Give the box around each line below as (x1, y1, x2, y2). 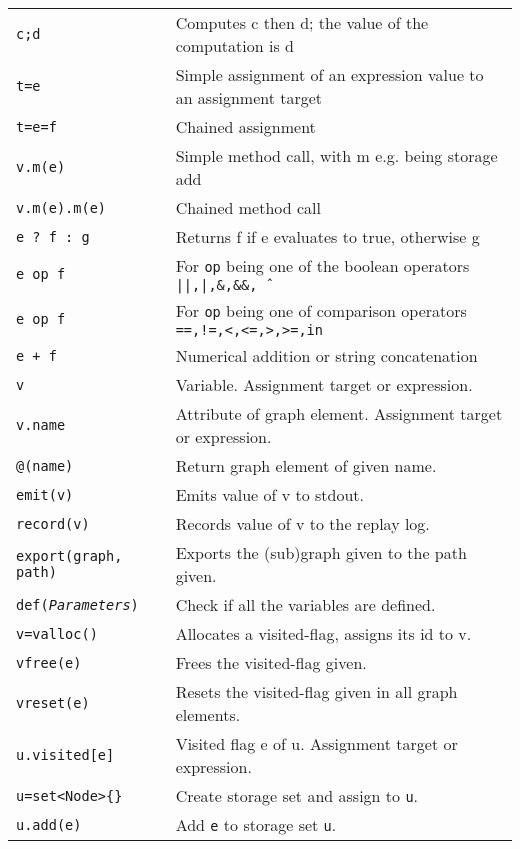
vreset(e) (16, 695, 90, 711)
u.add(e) (16, 816, 82, 833)
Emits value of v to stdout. (175, 483, 365, 506)
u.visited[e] (16, 747, 115, 763)
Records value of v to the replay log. (175, 512, 430, 535)
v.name (16, 417, 66, 433)
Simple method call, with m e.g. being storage (175, 144, 498, 167)
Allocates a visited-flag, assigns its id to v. (175, 622, 472, 645)
